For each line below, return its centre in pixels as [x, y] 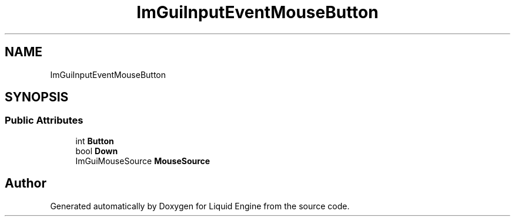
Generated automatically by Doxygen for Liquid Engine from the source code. [200, 206]
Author [26, 183]
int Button [95, 141]
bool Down [97, 151]
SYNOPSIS [37, 97]
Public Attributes [44, 120]
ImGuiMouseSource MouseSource [143, 161]
